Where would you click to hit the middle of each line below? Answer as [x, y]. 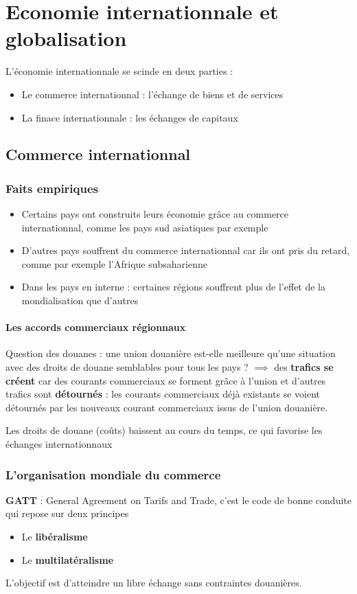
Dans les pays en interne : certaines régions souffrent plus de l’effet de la [174, 287]
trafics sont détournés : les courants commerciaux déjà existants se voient [163, 394]
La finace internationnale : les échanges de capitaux [130, 117]
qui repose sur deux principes [67, 513]
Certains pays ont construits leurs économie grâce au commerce [155, 214]
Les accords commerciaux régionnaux [96, 327]
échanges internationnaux [59, 444]
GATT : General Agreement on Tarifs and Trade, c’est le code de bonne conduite [178, 500]
